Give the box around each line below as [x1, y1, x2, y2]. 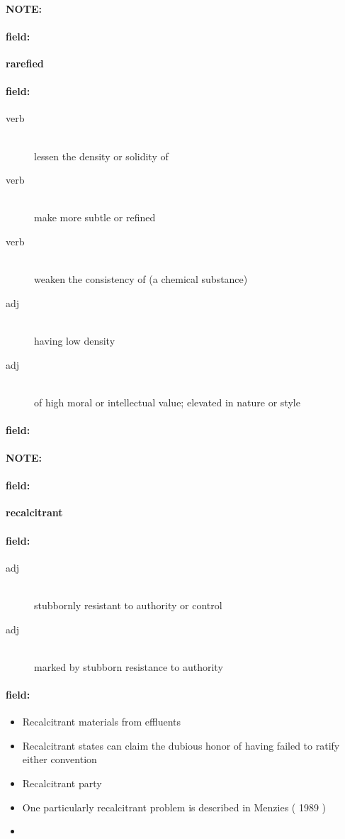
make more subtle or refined [34, 210, 156, 225]
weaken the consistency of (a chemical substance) [34, 272, 248, 287]
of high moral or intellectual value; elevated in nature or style [34, 394, 300, 409]
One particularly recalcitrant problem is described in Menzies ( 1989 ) [22, 799, 327, 814]
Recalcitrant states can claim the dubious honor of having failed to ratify [22, 738, 340, 752]
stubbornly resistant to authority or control [34, 598, 222, 613]
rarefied [6, 55, 44, 70]
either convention [22, 752, 97, 767]
